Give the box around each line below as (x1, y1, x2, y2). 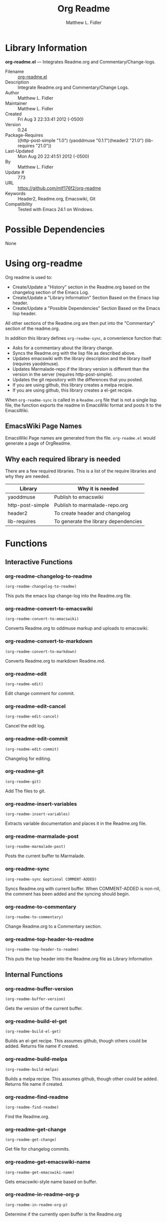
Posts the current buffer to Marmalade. (5, 853, 85, 859)
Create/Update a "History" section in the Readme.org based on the (12, 284, 150, 290)
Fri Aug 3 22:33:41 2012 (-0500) (17, 116, 84, 122)
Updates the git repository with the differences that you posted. (12, 376, 143, 382)
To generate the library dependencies (54, 518, 142, 525)
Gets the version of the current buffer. (5, 1005, 83, 1011)
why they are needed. (5, 474, 50, 480)
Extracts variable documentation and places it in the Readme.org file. (5, 820, 147, 826)
